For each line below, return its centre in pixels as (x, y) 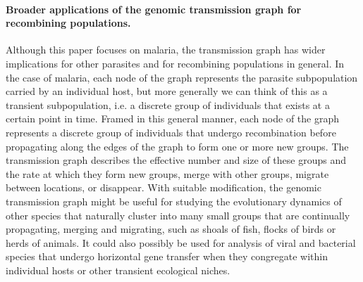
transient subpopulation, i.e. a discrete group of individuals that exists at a (168, 104)
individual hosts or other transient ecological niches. (118, 270)
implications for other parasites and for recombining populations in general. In (175, 63)
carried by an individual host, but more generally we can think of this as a (167, 91)
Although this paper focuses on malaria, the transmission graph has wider (166, 50)
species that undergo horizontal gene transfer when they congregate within (167, 256)
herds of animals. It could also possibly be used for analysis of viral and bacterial (181, 242)
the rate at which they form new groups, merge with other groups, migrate (167, 173)
